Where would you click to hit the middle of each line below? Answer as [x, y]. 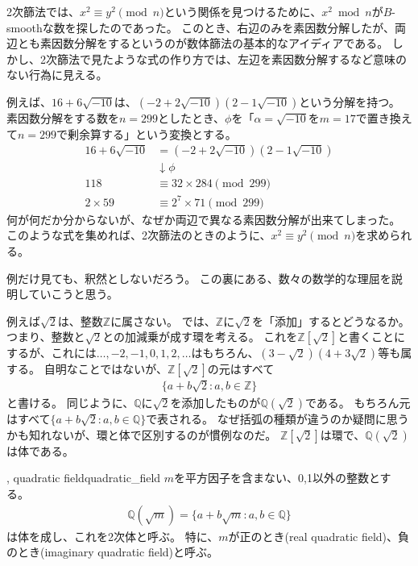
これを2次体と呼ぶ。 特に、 [146, 536]
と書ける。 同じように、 [70, 403]
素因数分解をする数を [63, 117]
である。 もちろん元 [358, 403]
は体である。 [40, 450]
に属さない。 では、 [163, 320]
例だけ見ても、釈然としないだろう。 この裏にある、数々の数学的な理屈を [199, 278]
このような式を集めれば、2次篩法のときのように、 [139, 235]
